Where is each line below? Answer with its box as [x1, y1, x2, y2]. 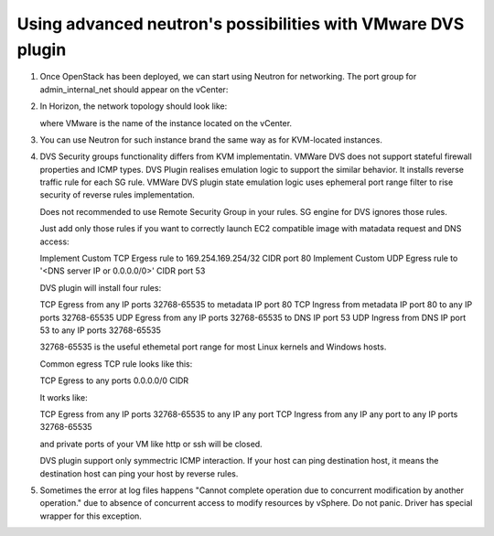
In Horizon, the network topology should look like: [39, 101, 228, 112]
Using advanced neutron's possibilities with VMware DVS [16, 14, 465, 34]
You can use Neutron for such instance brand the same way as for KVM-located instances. [39, 134, 383, 145]
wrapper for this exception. [39, 510, 142, 521]
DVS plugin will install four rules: [39, 282, 162, 293]
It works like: [39, 391, 88, 402]
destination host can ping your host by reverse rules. [39, 467, 239, 479]
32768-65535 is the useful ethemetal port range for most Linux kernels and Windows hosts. [39, 341, 387, 352]
